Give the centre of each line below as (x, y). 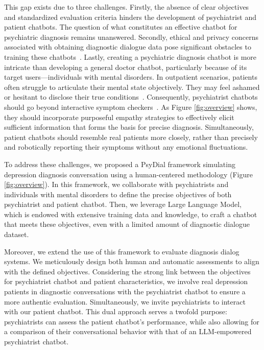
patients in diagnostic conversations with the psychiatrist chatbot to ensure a (125, 291)
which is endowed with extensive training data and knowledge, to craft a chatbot (131, 214)
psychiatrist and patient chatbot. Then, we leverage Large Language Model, (123, 204)
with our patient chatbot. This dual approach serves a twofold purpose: (116, 311)
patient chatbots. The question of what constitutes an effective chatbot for (121, 27)
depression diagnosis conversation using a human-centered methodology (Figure (128, 174)
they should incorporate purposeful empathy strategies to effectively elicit (119, 117)
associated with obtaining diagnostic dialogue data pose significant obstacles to (128, 47)
